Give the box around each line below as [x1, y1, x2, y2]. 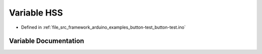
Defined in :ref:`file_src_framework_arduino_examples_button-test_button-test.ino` [21, 24, 186, 30]
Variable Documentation [9, 37, 84, 45]
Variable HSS [9, 7, 63, 18]
